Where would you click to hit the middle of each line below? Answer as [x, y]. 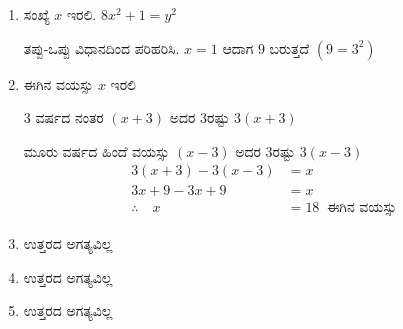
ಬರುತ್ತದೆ [289, 47]
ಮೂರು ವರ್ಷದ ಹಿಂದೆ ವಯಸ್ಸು [96, 150]
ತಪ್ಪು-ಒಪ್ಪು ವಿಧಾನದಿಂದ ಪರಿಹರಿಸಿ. [101, 47]
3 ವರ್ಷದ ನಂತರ [63, 117]
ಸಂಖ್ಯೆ [36, 14]
